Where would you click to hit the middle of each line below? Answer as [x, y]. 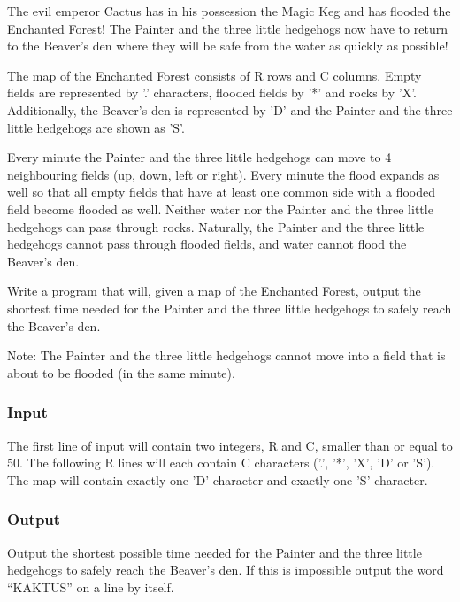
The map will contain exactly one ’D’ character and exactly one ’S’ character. [218, 479]
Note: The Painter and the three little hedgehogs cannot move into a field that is [226, 355]
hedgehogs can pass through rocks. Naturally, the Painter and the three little [216, 226]
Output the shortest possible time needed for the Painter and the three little [215, 552]
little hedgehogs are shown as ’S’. [96, 127]
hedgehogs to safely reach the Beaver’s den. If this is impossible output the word [226, 570]
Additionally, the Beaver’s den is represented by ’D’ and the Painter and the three [230, 109]
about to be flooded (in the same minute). [121, 372]
